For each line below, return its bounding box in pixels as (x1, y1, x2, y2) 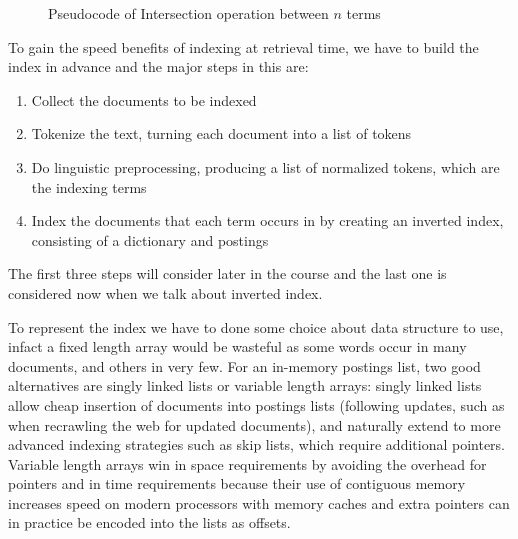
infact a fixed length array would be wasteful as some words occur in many (8, 336, 467, 357)
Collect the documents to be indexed (31, 89, 257, 110)
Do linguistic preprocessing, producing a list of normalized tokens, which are (31, 156, 500, 177)
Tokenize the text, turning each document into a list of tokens (31, 123, 412, 144)
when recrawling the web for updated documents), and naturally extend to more (8, 414, 501, 435)
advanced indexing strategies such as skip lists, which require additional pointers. (8, 434, 506, 455)
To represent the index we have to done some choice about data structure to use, (8, 316, 504, 337)
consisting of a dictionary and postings (31, 229, 269, 250)
